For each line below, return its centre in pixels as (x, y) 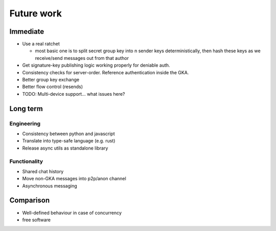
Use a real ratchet (41, 44)
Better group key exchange (51, 80)
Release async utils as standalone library (65, 148)
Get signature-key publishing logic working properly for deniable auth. (96, 65)
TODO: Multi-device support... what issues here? (74, 94)
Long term (26, 108)
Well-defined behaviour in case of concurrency (72, 213)
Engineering (25, 123)
